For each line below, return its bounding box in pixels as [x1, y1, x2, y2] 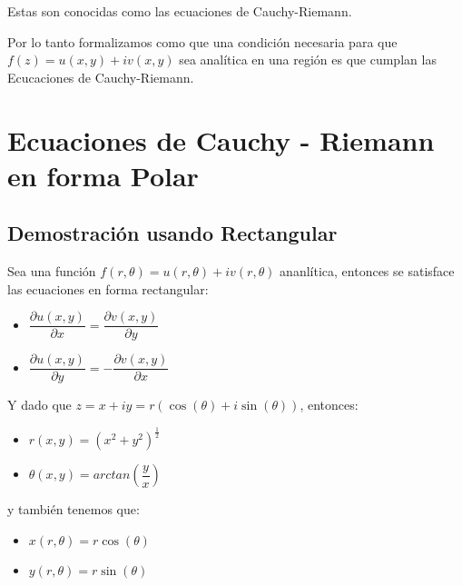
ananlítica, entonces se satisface [280, 262, 455, 281]
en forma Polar [7, 156, 199, 194]
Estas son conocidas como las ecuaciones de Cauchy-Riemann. [7, 2, 352, 20]
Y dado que [7, 395, 72, 414]
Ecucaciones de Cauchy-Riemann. [7, 67, 194, 86]
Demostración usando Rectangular [7, 219, 338, 247]
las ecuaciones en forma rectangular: [7, 279, 209, 298]
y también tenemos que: [7, 500, 140, 519]
